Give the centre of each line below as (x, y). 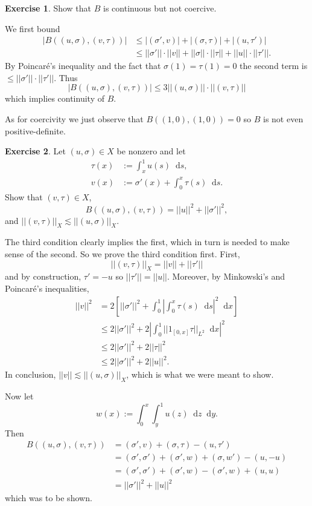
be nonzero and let (151, 151)
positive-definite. (35, 130)
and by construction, (43, 276)
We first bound (33, 28)
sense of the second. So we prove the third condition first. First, (123, 253)
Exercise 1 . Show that (48, 8)
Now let (19, 396)
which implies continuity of (55, 98)
